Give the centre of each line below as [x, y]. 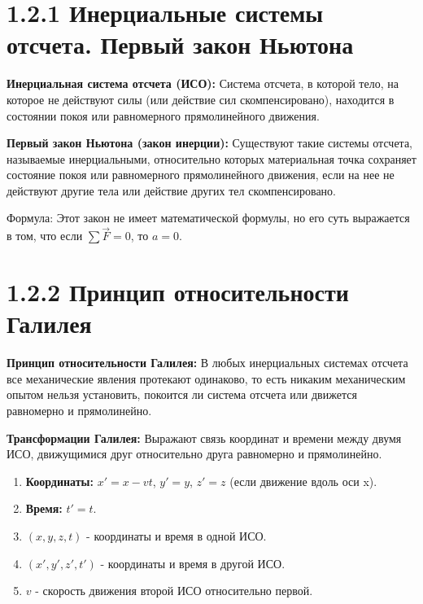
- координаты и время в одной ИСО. [177, 535]
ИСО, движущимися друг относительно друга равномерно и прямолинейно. [194, 454]
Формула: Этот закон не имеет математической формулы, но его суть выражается [208, 218]
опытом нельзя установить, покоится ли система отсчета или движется [182, 394]
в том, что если [45, 236]
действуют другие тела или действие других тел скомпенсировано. [172, 190]
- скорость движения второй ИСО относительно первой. [174, 591]
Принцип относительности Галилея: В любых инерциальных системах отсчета [207, 363]
